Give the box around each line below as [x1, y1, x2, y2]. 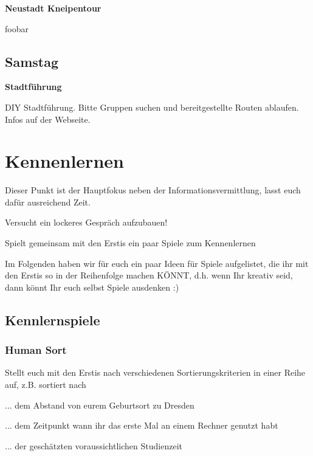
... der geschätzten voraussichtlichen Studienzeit [5, 439, 182, 452]
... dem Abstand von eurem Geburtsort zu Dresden [5, 398, 194, 411]
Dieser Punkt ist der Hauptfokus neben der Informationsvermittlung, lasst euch [5, 184, 301, 196]
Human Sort [5, 342, 67, 358]
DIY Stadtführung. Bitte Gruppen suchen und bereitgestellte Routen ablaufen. [5, 100, 299, 113]
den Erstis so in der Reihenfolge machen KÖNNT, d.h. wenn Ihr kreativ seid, [5, 269, 293, 282]
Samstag [5, 52, 59, 71]
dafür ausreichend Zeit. [5, 195, 91, 208]
